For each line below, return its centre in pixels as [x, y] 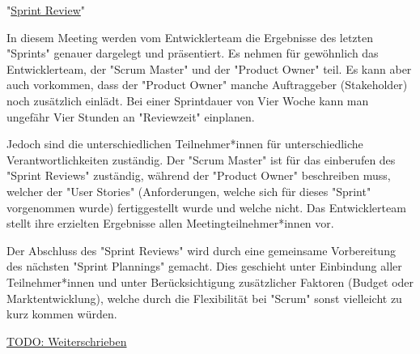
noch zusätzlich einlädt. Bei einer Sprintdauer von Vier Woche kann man [188, 100]
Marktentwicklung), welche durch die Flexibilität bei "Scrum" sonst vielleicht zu [204, 298]
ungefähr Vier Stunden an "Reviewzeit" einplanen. [131, 116]
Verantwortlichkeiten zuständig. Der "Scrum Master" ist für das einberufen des [201, 159]
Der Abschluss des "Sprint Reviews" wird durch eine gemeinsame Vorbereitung [201, 250]
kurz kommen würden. [62, 314]
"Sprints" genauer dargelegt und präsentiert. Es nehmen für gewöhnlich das [193, 53]
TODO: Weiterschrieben [67, 341]
